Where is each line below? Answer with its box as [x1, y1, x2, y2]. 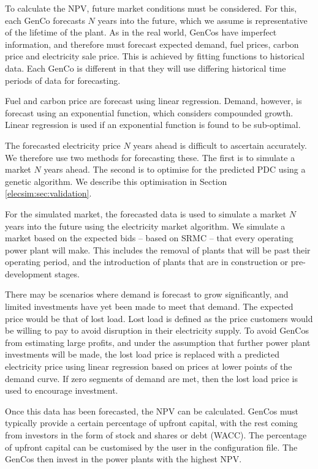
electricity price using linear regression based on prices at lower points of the [5, 360, 292, 373]
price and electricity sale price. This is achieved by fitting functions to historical [5, 50, 305, 62]
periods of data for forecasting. [5, 73, 121, 86]
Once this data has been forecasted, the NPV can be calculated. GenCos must [5, 404, 299, 417]
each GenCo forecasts [5, 13, 85, 26]
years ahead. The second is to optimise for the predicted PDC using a [44, 163, 306, 176]
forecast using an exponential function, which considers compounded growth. [5, 106, 293, 119]
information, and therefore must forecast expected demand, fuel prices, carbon [5, 37, 299, 50]
